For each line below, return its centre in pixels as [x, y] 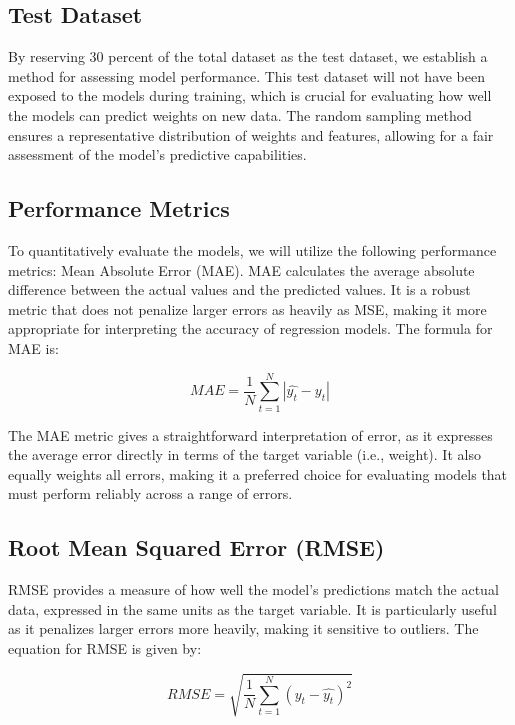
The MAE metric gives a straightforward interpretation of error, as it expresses [250, 434]
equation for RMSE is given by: [105, 648]
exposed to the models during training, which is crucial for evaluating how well [250, 95]
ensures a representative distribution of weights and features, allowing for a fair [251, 134]
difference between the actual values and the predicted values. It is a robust [239, 289]
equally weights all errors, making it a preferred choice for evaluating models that [258, 473]
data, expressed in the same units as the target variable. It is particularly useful [252, 608]
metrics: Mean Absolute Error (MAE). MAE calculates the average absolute [241, 269]
